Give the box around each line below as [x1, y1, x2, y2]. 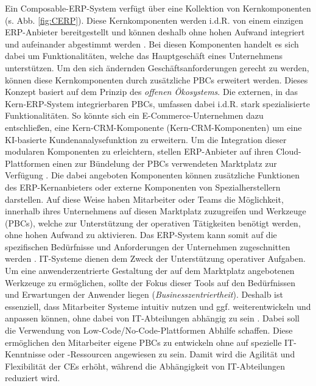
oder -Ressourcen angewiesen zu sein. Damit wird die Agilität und [48, 348, 295, 360]
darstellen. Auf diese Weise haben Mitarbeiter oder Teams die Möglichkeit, [5, 192, 284, 205]
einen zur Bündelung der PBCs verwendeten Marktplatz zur [52, 156, 277, 169]
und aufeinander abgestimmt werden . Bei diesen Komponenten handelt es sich [5, 37, 299, 50]
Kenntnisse [5, 348, 46, 360]
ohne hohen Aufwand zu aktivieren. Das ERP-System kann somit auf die [5, 228, 277, 241]
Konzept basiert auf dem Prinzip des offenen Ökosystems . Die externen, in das [5, 85, 298, 98]
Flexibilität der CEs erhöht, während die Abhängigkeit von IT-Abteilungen [5, 359, 285, 372]
